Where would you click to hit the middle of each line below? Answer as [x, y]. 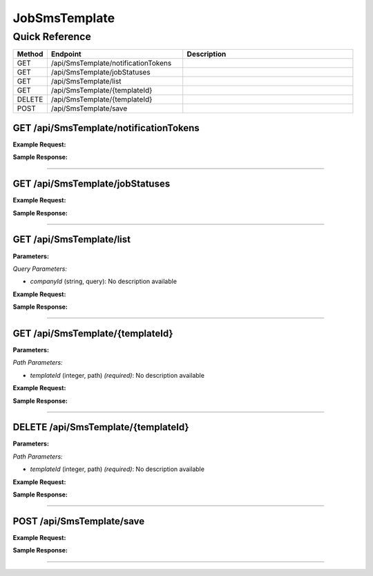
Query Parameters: [40, 269]
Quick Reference [52, 37]
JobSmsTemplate [64, 18]
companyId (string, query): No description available [104, 281]
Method [30, 54]
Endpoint [66, 54]
